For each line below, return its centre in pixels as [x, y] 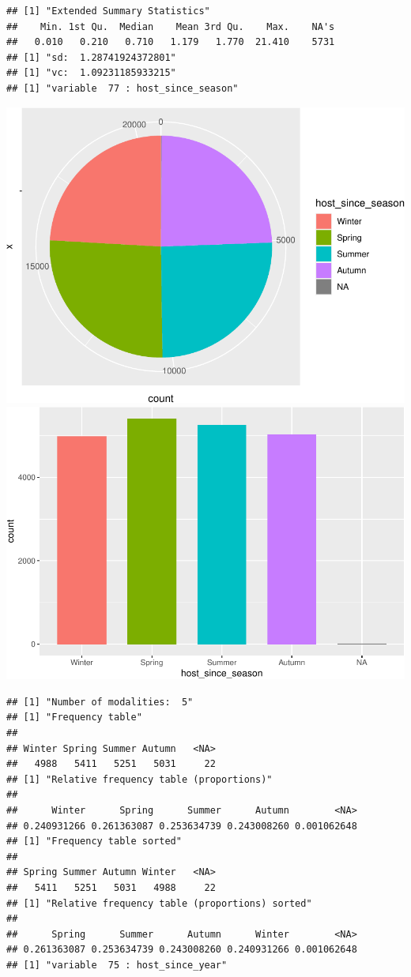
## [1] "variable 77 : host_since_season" [123, 88]
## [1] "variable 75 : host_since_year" [117, 965]
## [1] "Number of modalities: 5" [100, 702]
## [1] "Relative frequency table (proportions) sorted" [159, 903]
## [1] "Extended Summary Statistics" [108, 11]
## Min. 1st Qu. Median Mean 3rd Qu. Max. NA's [171, 26]
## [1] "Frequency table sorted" [94, 842]
